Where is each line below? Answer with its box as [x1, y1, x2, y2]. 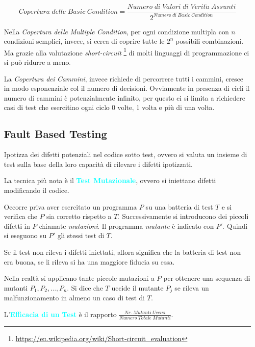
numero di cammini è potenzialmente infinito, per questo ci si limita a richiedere [4, 92, 245, 103]
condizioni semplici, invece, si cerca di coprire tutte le [4, 36, 165, 46]
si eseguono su [4, 230, 47, 240]
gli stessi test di [57, 230, 104, 240]
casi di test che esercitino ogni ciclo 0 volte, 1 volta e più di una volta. [4, 102, 215, 112]
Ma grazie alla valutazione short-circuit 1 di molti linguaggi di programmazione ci [4, 46, 249, 57]
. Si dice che [67, 282, 103, 293]
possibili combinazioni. [176, 36, 244, 46]
